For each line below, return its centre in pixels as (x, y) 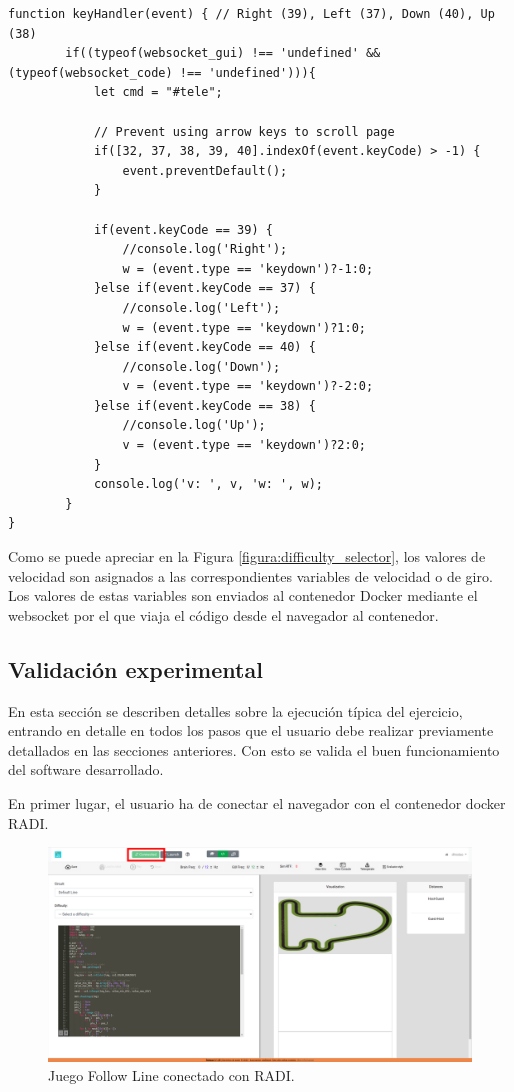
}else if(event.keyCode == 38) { (204, 405)
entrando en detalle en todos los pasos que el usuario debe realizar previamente (251, 730)
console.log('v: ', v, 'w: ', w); (208, 484)
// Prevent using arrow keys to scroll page (244, 131)
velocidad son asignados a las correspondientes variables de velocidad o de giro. (250, 575)
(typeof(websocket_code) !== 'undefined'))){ (162, 72)
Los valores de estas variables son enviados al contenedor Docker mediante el (243, 595)
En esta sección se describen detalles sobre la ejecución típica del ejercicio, (235, 710)
